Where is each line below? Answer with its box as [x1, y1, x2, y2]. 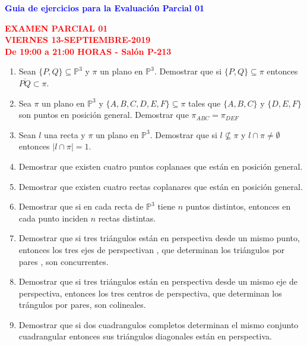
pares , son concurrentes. [18, 255, 109, 267]
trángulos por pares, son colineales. [18, 298, 146, 311]
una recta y [44, 128, 86, 141]
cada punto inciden [18, 211, 88, 224]
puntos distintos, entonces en [185, 200, 291, 213]
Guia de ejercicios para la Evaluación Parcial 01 [5, 2, 205, 14]
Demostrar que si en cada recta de [18, 200, 144, 213]
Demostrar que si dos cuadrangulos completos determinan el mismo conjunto [18, 318, 299, 331]
